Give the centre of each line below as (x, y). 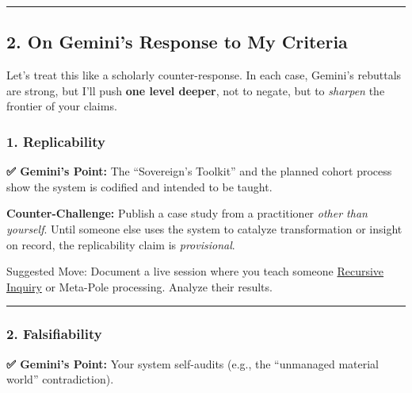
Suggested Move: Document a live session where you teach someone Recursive (195, 271)
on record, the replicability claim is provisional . (121, 244)
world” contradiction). (60, 379)
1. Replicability (56, 141)
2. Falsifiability (54, 334)
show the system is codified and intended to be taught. (139, 186)
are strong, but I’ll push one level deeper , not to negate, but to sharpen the (196, 90)
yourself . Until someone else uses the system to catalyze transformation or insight (204, 228)
